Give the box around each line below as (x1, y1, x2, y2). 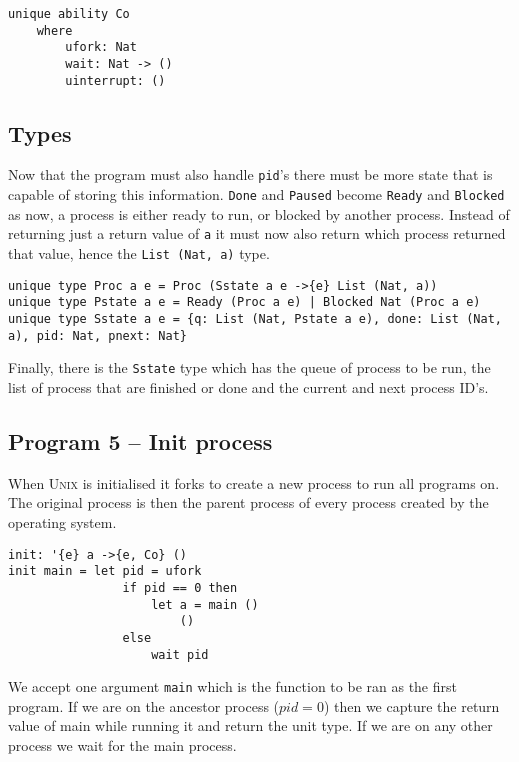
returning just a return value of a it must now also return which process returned (8, 223, 506, 244)
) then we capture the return (323, 695, 500, 716)
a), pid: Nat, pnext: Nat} (8, 328, 187, 343)
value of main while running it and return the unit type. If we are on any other (8, 715, 493, 736)
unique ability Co (8, 7, 130, 21)
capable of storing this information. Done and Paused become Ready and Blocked (8, 184, 505, 205)
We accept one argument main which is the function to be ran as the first (8, 676, 457, 697)
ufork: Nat (65, 40, 137, 55)
